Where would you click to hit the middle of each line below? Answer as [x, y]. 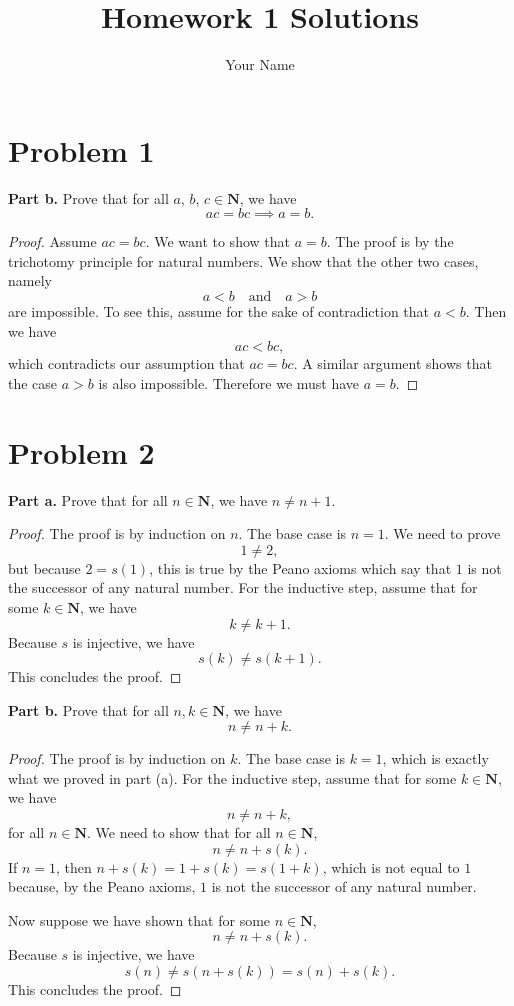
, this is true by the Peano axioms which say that [300, 567]
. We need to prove [442, 533]
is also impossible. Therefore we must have [229, 382]
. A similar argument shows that [392, 363]
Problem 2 [81, 451]
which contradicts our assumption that [126, 363]
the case [33, 382]
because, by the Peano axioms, [102, 886]
